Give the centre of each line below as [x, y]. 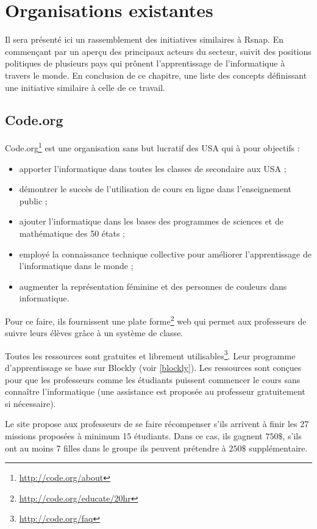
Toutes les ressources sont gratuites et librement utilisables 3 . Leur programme [150, 354]
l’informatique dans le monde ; [76, 266]
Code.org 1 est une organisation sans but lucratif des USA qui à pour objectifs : [152, 147]
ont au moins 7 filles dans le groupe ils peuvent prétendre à [116, 448]
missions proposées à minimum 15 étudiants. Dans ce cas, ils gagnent [134, 435]
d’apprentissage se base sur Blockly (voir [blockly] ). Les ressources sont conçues [153, 367]
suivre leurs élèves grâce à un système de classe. [94, 333]
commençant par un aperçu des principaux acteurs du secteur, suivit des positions [158, 51]
